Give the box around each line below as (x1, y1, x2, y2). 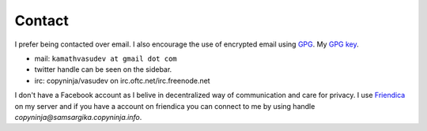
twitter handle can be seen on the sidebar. (34, 65, 172, 74)
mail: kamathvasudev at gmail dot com (34, 54, 177, 63)
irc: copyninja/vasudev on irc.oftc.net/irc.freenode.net (34, 76, 210, 85)
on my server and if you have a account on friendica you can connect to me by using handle (14, 101, 316, 110)
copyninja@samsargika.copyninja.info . (14, 112, 142, 122)
